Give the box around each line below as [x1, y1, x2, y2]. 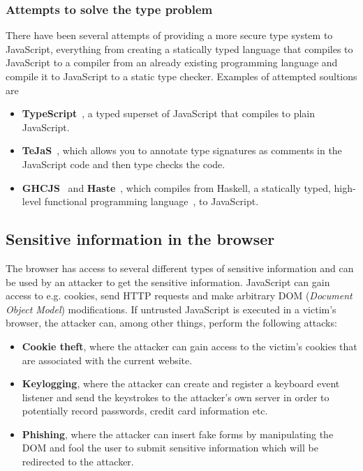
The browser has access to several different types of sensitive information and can [6, 260, 354, 275]
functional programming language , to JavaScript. [44, 194, 259, 209]
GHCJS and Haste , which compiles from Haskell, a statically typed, [22, 180, 331, 195]
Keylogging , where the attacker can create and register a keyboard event [22, 376, 340, 391]
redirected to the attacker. [22, 454, 134, 469]
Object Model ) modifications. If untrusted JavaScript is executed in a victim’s [6, 301, 336, 316]
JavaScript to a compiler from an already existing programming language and [6, 55, 338, 70]
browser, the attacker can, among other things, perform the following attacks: [6, 315, 337, 330]
